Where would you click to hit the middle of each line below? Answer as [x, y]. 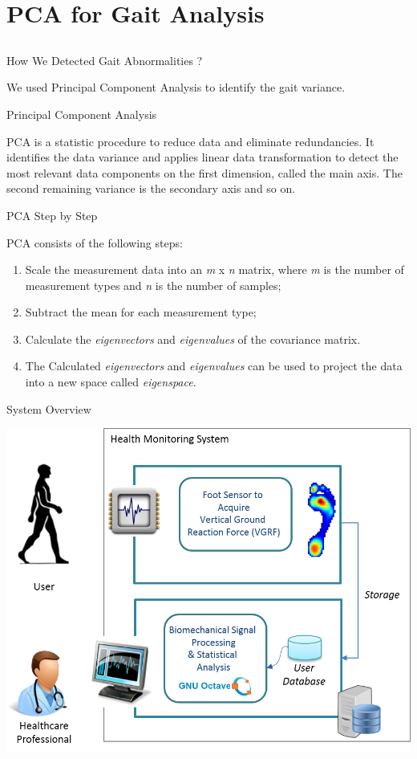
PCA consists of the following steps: [95, 242]
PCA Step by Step [52, 215]
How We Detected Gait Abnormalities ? [105, 60]
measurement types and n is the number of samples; [153, 285]
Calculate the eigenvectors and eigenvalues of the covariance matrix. [193, 339]
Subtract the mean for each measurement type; [141, 312]
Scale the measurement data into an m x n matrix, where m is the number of [215, 269]
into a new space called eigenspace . [111, 382]
